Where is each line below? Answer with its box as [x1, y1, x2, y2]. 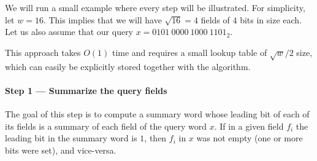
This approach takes [5, 45, 81, 58]
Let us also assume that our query [5, 25, 134, 38]
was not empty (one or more [196, 132, 303, 144]
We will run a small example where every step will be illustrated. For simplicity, [5, 1, 305, 14]
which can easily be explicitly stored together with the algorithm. [5, 60, 251, 73]
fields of [201, 13, 230, 26]
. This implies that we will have [43, 13, 162, 26]
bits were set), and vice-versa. [5, 143, 116, 156]
